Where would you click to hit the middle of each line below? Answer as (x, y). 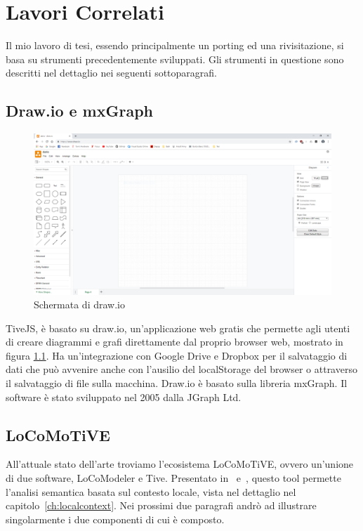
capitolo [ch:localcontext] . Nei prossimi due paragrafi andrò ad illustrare (161, 505)
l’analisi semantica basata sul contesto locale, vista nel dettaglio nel (151, 491)
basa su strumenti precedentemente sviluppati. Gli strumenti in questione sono (175, 59)
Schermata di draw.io (79, 304)
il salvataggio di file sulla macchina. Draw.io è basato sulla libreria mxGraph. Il (177, 383)
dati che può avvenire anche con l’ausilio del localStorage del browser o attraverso (181, 369)
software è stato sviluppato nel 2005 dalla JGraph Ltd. (124, 396)
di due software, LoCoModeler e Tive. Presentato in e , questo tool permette (173, 478)
